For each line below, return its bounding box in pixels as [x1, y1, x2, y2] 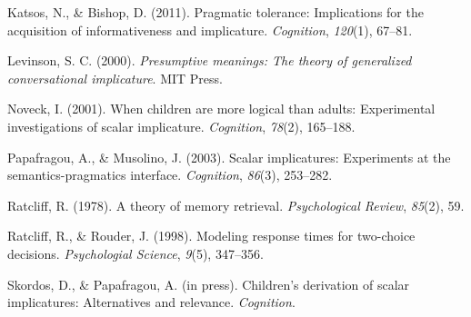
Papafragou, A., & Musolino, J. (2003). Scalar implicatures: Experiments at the [7, 147, 451, 166]
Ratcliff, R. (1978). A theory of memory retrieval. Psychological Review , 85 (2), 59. [7, 195, 465, 214]
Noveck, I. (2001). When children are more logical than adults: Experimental [7, 99, 436, 118]
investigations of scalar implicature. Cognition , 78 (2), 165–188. [7, 116, 356, 135]
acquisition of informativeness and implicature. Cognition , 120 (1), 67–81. [7, 20, 413, 39]
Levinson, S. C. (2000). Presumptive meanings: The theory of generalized [7, 51, 412, 70]
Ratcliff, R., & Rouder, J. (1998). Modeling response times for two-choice [7, 226, 416, 245]
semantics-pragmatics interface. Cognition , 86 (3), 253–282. [7, 165, 333, 184]
